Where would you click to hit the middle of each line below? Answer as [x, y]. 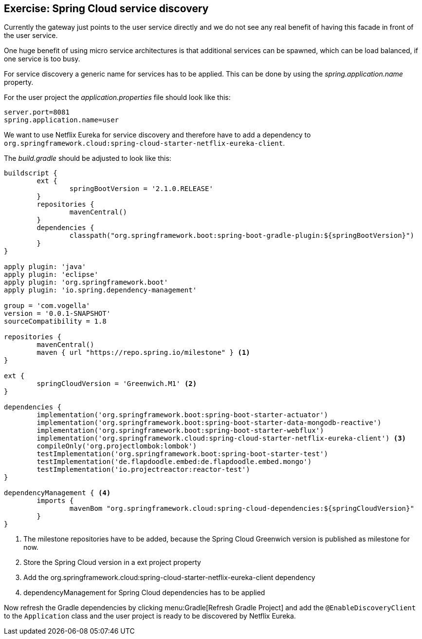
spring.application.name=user [62, 120]
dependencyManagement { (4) [57, 493]
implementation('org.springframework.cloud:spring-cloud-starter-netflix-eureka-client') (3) [221, 438]
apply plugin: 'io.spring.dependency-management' [101, 290]
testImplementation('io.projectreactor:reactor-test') [143, 470]
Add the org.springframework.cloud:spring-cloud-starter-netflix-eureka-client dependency [169, 578]
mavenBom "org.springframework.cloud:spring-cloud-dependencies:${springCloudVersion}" [242, 509]
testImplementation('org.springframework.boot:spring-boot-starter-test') [182, 454]
